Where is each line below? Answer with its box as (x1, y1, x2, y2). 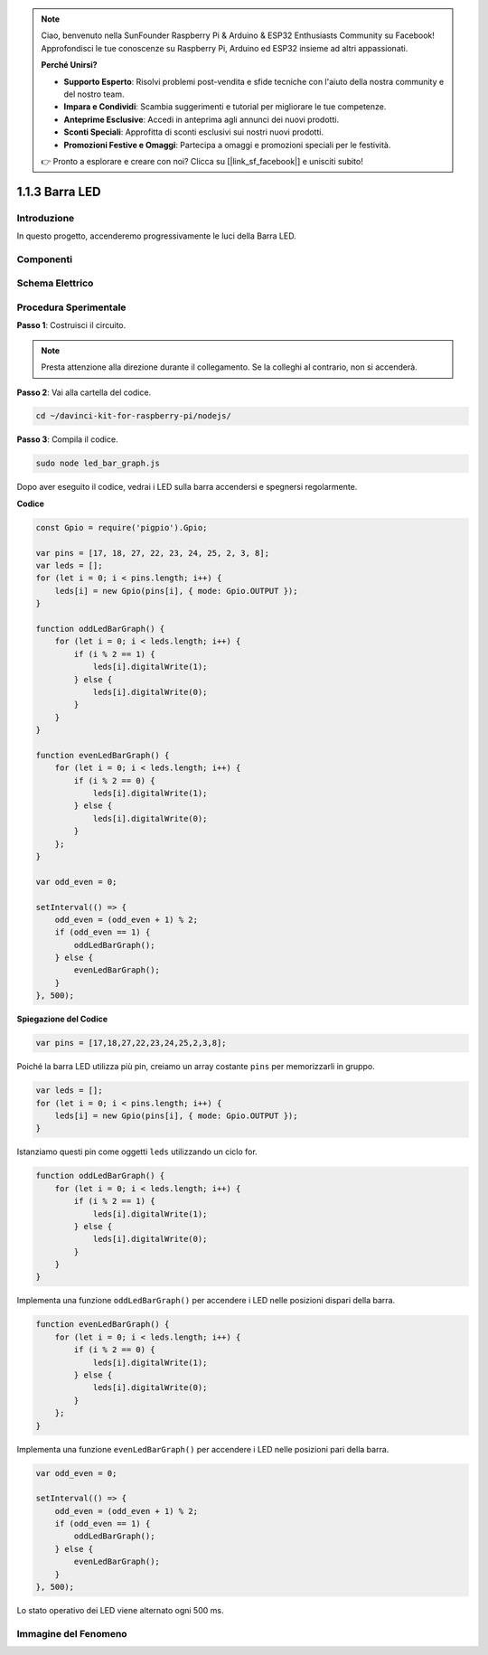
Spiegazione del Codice (16, 1013, 108, 1025)
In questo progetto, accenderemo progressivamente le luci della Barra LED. (16, 230, 297, 241)
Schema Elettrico (16, 277, 94, 289)
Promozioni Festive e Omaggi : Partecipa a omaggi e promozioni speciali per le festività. (63, 139, 391, 150)
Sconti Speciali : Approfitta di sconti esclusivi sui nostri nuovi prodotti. (63, 127, 324, 137)
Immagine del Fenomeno (16, 1627, 127, 1640)
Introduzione (16, 212, 75, 224)
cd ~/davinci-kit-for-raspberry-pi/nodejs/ (35, 411, 232, 421)
